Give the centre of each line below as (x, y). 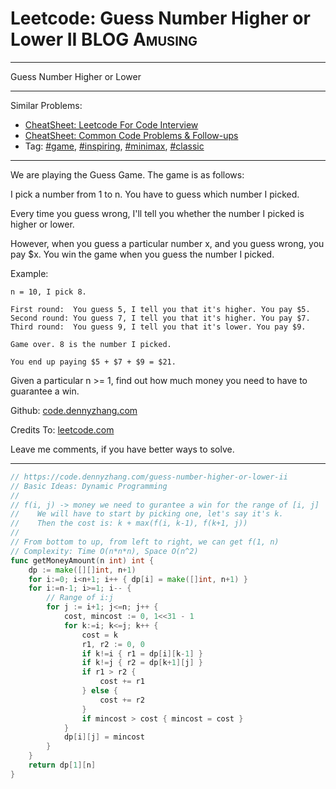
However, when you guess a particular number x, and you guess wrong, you (167, 243)
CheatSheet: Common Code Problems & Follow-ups (131, 135)
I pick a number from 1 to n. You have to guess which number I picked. (155, 194)
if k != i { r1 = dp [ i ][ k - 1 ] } (142, 653)
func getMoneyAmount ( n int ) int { (82, 560)
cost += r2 (122, 700)
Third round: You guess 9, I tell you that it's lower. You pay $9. (158, 327)
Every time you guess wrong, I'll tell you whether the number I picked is (157, 213)
